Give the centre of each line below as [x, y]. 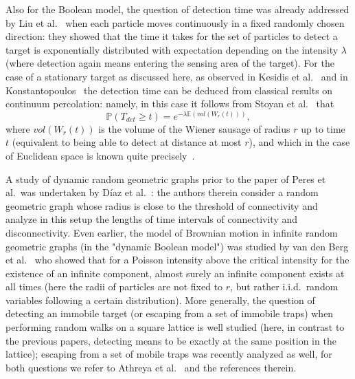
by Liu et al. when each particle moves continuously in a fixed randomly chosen [175, 22]
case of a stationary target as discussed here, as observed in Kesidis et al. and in [177, 76]
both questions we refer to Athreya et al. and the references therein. [151, 367]
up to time [323, 128]
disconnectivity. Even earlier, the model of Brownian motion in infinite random [172, 232]
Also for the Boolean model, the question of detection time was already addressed [177, 9]
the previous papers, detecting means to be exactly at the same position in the [171, 340]
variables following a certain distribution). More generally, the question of [160, 300]
